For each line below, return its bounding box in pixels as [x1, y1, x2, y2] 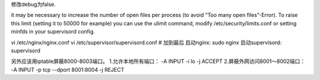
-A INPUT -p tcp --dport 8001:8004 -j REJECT [11, 66, 124, 73]
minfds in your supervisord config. [11, 28, 95, 35]
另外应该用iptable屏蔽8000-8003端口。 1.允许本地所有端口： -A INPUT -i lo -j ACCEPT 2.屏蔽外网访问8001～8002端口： [11, 58, 306, 65]
